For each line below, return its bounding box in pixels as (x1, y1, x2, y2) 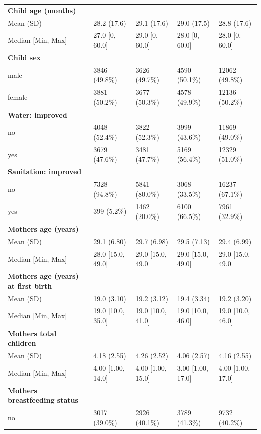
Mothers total (8, 328, 57, 338)
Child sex (8, 52, 41, 62)
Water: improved (8, 109, 67, 120)
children (8, 338, 36, 348)
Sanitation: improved (8, 166, 82, 177)
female (8, 91, 28, 102)
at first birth (8, 280, 52, 291)
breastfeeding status (8, 395, 78, 405)
